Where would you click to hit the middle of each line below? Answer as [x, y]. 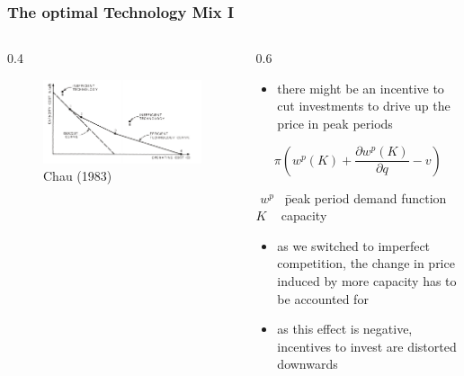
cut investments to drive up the [364, 106]
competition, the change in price [366, 263]
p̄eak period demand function [366, 197]
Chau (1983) [78, 176]
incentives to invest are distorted [367, 346]
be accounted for [323, 298]
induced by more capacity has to [367, 280]
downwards [308, 364]
